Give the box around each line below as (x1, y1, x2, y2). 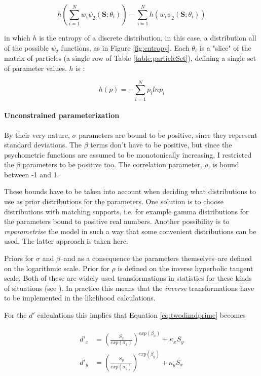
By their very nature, (4, 129, 70, 140)
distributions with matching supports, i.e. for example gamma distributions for (4, 206, 249, 216)
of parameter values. (4, 62, 67, 73)
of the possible (4, 42, 49, 53)
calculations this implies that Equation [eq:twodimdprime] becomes (37, 310, 246, 320)
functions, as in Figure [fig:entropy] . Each (61, 42, 190, 53)
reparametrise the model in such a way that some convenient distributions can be (4, 225, 256, 236)
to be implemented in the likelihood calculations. (4, 292, 156, 303)
